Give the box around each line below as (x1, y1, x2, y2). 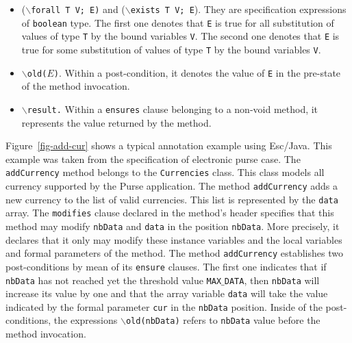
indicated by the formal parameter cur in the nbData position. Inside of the (5, 299, 323, 314)
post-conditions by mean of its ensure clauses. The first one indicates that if (5, 259, 327, 273)
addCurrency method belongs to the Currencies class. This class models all (5, 165, 325, 179)
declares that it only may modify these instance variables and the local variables (5, 232, 342, 246)
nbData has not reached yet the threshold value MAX (5, 272, 222, 287)
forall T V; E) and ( (31, 2, 125, 16)
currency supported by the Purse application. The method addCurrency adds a (5, 178, 338, 192)
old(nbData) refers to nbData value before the (125, 313, 320, 327)
